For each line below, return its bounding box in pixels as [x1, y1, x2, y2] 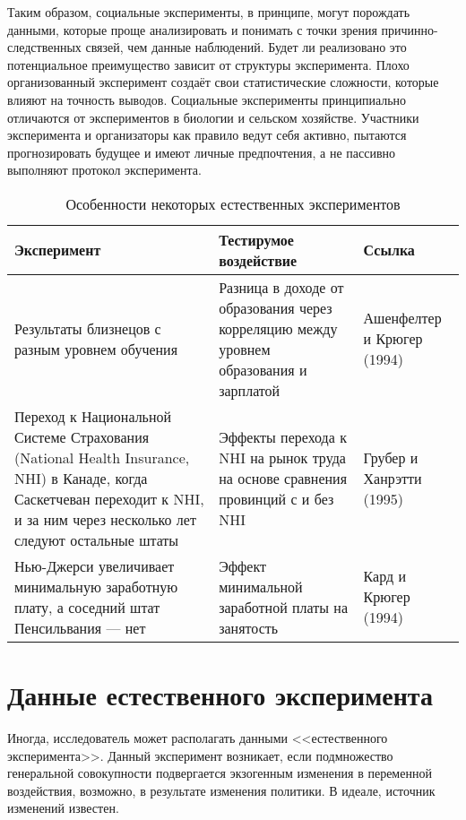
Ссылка [363, 239, 415, 261]
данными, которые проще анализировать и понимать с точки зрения [7, 20, 377, 39]
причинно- [381, 20, 438, 39]
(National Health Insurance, [14, 446, 190, 468]
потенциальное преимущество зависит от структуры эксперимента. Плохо [7, 55, 410, 73]
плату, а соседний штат [14, 596, 160, 617]
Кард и [363, 565, 406, 587]
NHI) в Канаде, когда [14, 467, 148, 488]
